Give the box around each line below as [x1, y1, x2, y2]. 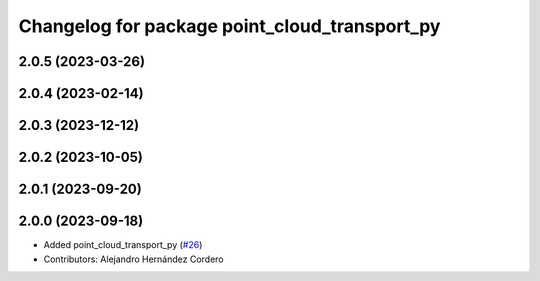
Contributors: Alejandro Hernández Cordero [43, 253, 224, 265]
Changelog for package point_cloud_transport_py [18, 15, 441, 37]
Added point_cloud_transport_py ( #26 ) [43, 239, 203, 251]
